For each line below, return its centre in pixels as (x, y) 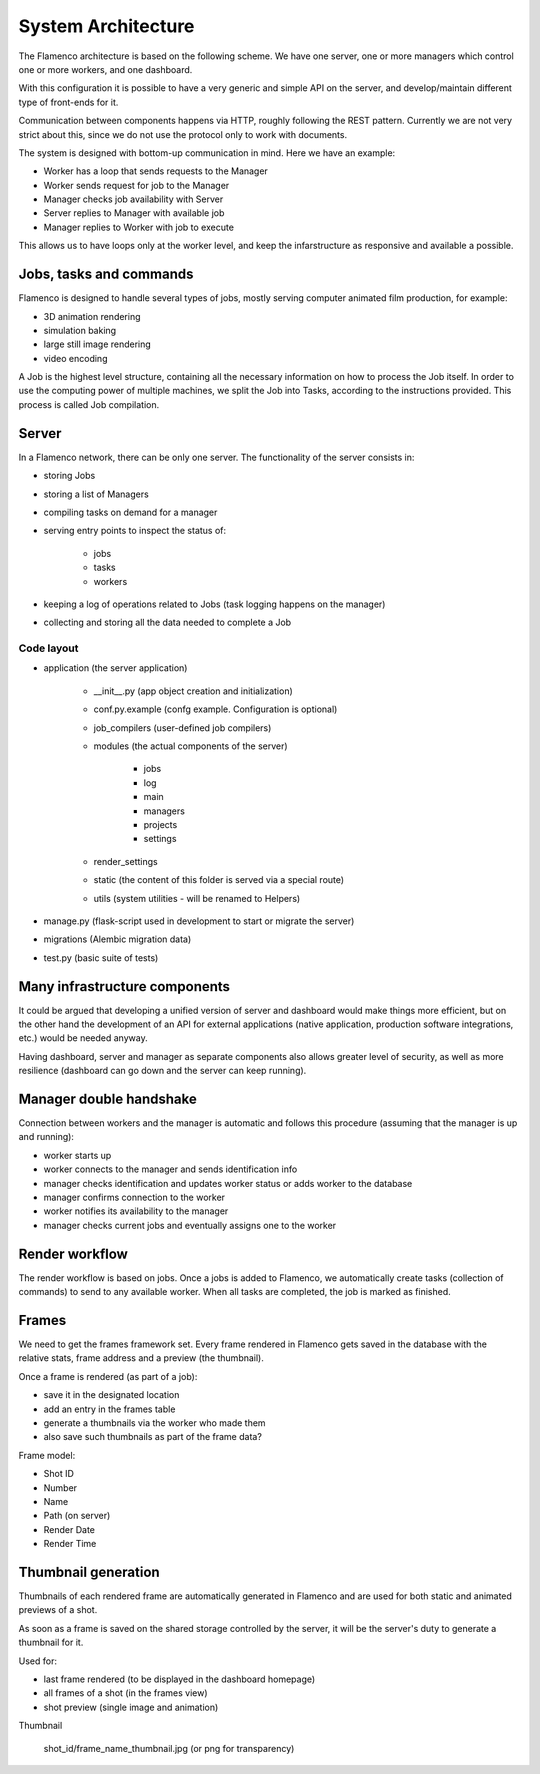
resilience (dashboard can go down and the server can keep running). (162, 1071)
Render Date (69, 1529)
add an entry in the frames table (109, 1409)
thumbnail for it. (51, 1642)
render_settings (126, 861)
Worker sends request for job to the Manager (136, 185)
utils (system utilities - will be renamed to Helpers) (197, 898)
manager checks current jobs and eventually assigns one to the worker (190, 1225)
